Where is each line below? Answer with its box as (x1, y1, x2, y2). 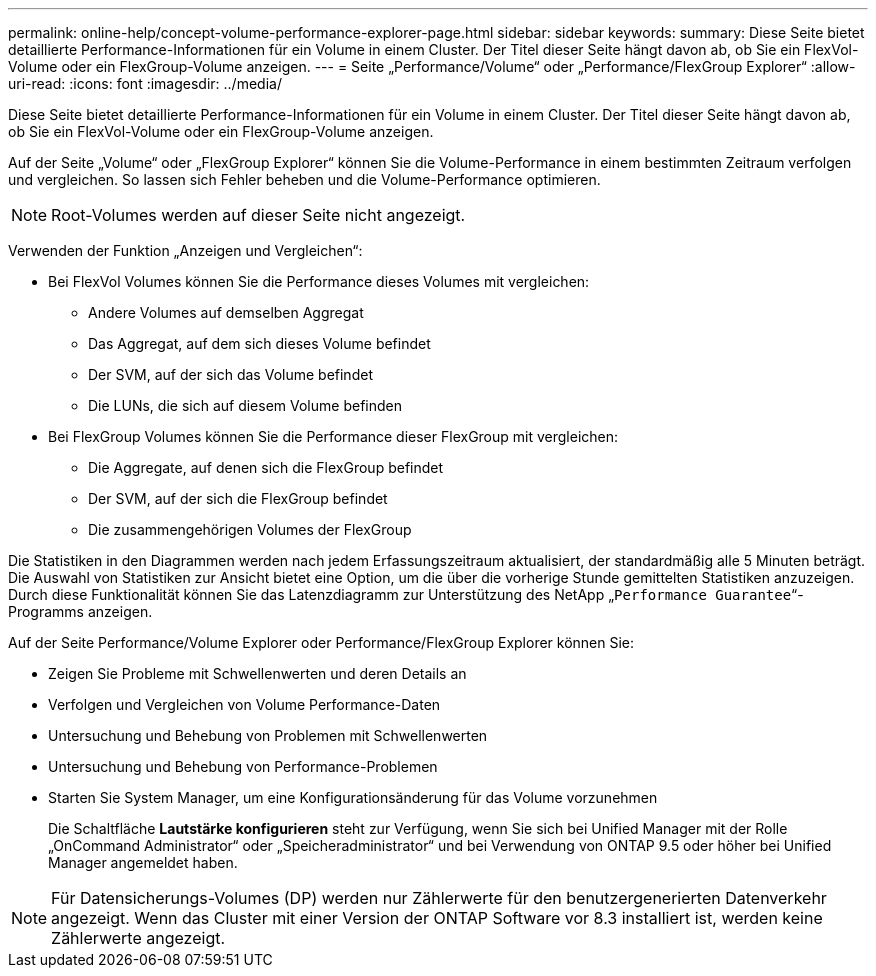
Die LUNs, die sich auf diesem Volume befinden (88, 397, 402, 414)
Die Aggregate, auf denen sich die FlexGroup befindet (88, 459, 444, 476)
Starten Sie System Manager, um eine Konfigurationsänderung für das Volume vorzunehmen (48, 789, 658, 806)
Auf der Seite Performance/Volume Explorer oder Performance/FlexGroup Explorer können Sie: (8, 634, 635, 651)
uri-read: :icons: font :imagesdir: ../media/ (8, 75, 282, 92)
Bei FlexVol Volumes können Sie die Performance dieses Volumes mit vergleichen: (48, 273, 590, 290)
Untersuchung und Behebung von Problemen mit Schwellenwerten (48, 727, 488, 744)
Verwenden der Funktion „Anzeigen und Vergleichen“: (8, 242, 363, 259)
